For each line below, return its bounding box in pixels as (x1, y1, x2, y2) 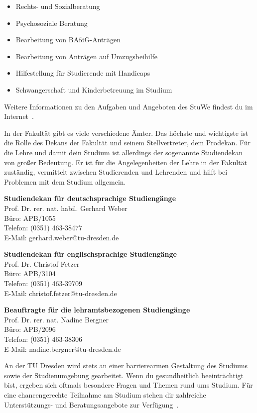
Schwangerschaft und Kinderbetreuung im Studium (15, 84, 172, 95)
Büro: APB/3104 (4, 268, 56, 279)
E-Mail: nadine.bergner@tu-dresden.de (4, 343, 121, 354)
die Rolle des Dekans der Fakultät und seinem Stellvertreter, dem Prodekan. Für (4, 137, 251, 148)
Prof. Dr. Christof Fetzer (4, 258, 80, 269)
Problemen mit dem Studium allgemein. (4, 176, 126, 187)
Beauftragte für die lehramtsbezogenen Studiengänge (4, 305, 190, 315)
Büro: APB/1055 (4, 212, 56, 223)
